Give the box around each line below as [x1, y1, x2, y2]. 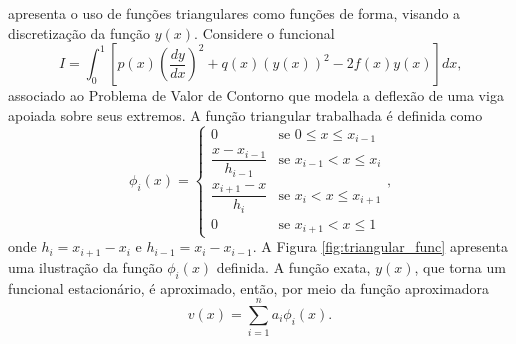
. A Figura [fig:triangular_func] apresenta [252, 236, 508, 257]
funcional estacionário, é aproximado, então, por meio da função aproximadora [8, 277, 489, 298]
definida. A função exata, [216, 256, 371, 277]
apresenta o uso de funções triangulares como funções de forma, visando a [8, 3, 461, 23]
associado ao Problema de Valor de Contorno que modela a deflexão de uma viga [8, 85, 504, 106]
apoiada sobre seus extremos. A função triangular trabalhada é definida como [8, 104, 483, 125]
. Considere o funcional [194, 22, 335, 43]
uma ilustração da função [8, 256, 163, 277]
